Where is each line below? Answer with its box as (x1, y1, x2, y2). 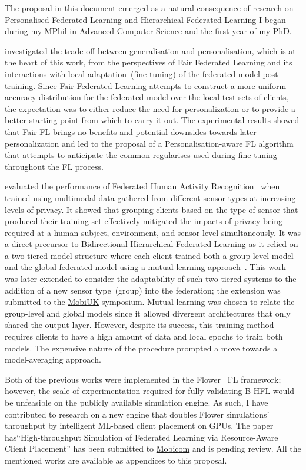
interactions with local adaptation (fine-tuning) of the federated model (5, 67, 260, 80)
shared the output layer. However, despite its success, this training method (5, 318, 274, 331)
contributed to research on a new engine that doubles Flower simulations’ (5, 407, 270, 420)
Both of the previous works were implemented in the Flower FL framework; (5, 373, 281, 385)
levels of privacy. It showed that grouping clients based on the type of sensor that (5, 203, 298, 215)
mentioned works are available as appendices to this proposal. (5, 453, 227, 466)
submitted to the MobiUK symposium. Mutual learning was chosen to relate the (5, 295, 295, 308)
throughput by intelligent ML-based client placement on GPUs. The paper (5, 419, 274, 432)
